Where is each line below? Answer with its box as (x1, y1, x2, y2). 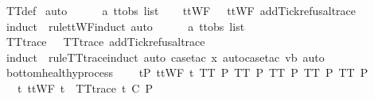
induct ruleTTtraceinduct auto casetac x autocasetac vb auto (6, 48, 325, 65)
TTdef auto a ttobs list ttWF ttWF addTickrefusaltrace (6, 2, 356, 18)
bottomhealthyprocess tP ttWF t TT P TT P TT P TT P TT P (6, 64, 368, 81)
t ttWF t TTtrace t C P (17, 79, 153, 96)
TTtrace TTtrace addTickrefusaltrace (6, 33, 205, 50)
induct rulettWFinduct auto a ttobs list (6, 17, 245, 34)
